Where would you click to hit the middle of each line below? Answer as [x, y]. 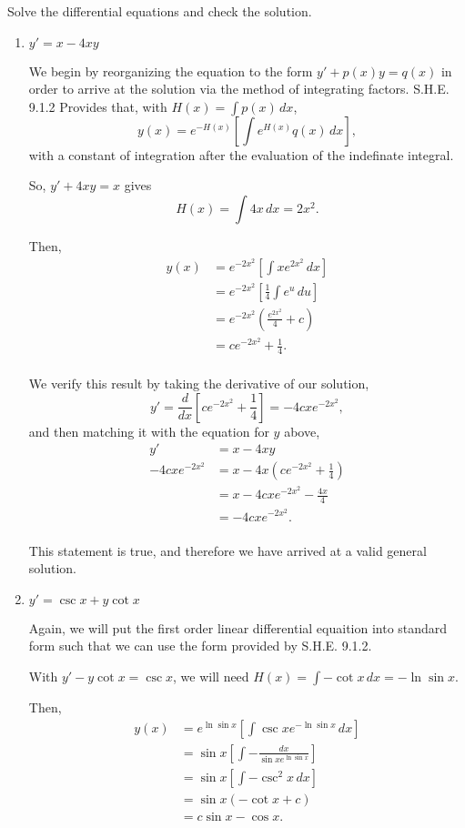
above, [302, 431]
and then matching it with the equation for [149, 431]
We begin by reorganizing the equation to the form [171, 71]
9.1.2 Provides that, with [98, 106]
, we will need [211, 676]
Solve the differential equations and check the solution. [160, 11]
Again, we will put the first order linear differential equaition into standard [238, 627]
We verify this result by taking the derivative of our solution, [199, 384]
